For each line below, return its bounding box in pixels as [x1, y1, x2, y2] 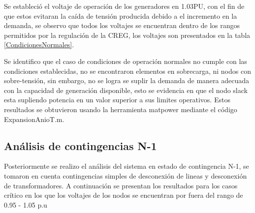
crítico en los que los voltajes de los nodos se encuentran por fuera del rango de [4, 190, 243, 200]
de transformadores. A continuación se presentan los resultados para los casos [4, 180, 238, 190]
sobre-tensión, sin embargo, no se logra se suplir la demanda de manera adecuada [4, 75, 250, 86]
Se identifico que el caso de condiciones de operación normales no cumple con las [4, 56, 247, 66]
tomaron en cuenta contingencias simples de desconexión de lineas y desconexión [4, 170, 247, 181]
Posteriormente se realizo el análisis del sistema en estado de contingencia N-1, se [4, 161, 249, 171]
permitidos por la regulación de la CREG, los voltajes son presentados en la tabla [4, 30, 251, 40]
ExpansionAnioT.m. [4, 114, 64, 124]
